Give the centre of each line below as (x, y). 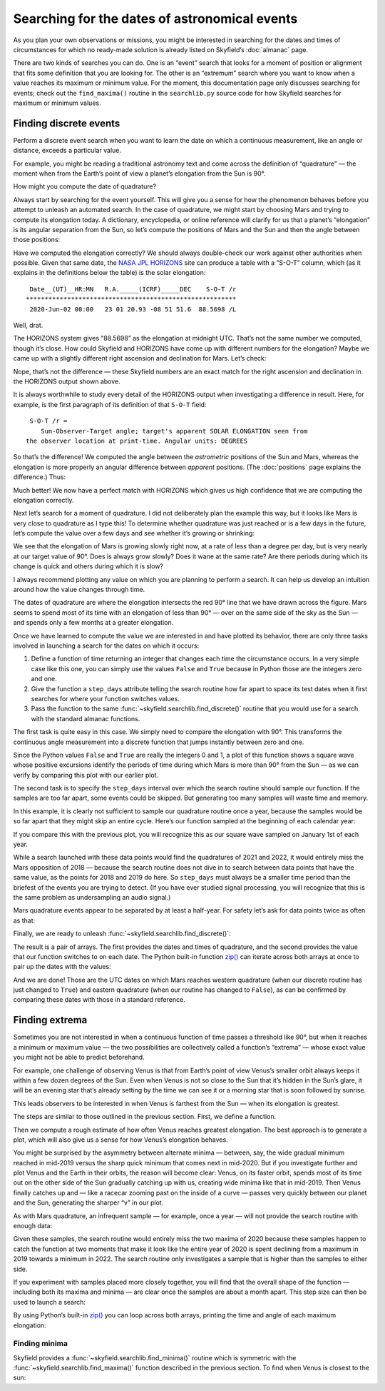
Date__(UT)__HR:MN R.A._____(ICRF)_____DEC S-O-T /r (133, 289)
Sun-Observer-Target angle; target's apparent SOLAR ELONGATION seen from (174, 431)
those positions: (37, 240)
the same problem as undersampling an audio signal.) (92, 897)
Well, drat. (28, 326)
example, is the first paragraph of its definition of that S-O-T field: (110, 404)
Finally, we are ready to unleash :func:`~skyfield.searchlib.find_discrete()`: (122, 934)
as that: (24, 920)
